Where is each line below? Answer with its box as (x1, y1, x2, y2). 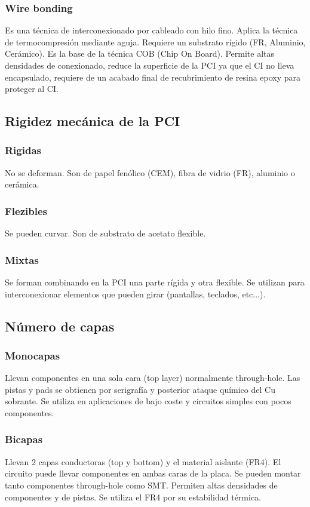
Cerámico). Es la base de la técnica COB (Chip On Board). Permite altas (5, 47, 275, 60)
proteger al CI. (5, 82, 59, 95)
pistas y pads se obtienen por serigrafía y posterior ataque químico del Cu (5, 383, 275, 395)
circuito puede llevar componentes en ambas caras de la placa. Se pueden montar (5, 467, 301, 480)
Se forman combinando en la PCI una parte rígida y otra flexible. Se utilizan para (5, 276, 305, 288)
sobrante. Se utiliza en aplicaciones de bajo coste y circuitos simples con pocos (5, 395, 291, 407)
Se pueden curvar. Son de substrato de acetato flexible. (5, 227, 206, 239)
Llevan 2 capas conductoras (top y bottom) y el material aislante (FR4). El (5, 455, 281, 468)
